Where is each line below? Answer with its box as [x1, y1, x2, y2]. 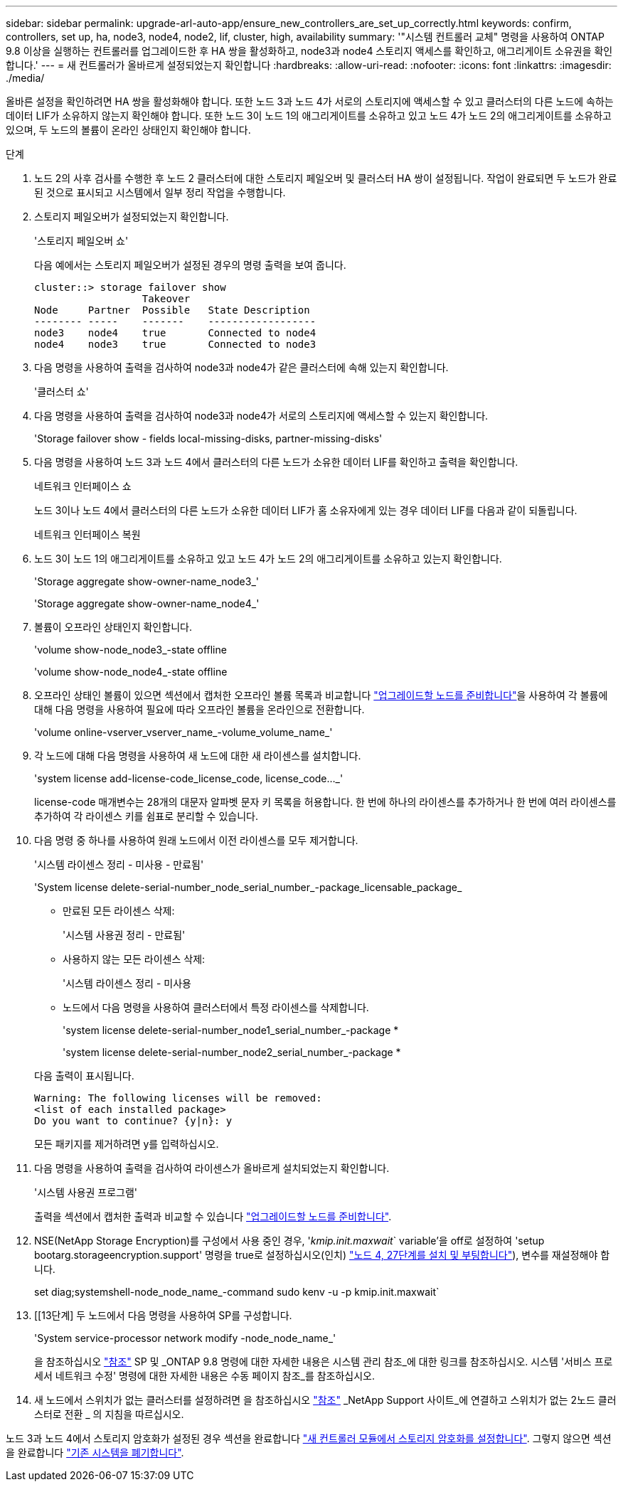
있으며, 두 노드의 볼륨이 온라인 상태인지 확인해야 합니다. [6, 124, 251, 136]
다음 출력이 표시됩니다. [34, 1070, 134, 1082]
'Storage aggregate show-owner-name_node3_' [34, 575, 259, 587]
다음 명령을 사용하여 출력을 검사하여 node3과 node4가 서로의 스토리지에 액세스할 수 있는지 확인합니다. [34, 410, 489, 422]
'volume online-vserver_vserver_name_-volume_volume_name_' [34, 726, 333, 738]
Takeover [142, 293, 191, 304]
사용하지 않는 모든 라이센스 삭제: [63, 953, 206, 965]
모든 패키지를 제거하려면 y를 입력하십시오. [34, 1138, 219, 1150]
